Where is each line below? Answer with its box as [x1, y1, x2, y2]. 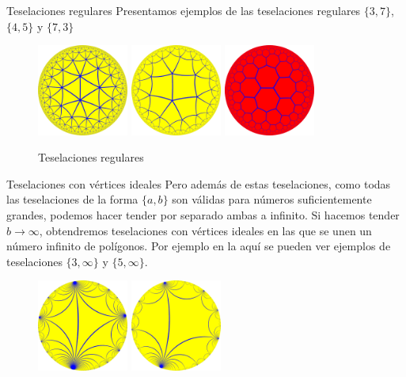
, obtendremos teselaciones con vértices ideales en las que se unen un [39, 222, 372, 238]
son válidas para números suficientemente [172, 191, 372, 208]
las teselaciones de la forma [6, 191, 138, 208]
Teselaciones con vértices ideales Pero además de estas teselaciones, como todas [6, 175, 391, 192]
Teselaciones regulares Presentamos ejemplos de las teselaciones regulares [6, 2, 361, 18]
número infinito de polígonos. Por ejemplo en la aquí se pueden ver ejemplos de [6, 238, 391, 254]
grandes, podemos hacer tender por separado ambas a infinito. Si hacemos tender [6, 206, 400, 223]
